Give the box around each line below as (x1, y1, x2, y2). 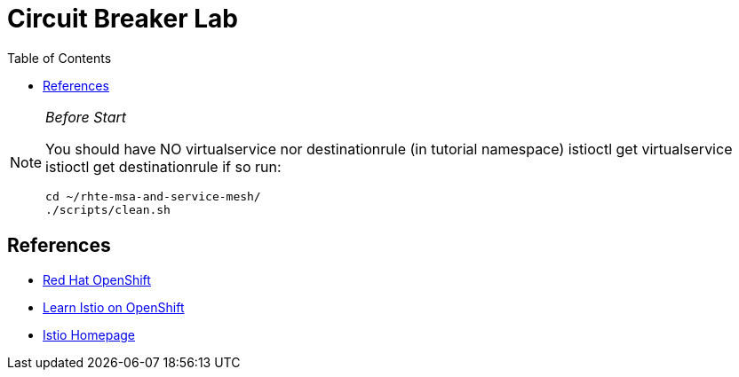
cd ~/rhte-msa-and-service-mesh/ (45, 189, 261, 203)
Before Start (45, 107, 127, 126)
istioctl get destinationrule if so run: (45, 157, 282, 176)
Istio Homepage (43, 326, 135, 342)
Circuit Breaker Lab (7, 4, 238, 34)
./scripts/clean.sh (45, 202, 171, 216)
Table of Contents (7, 50, 112, 66)
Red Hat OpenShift (43, 271, 151, 287)
